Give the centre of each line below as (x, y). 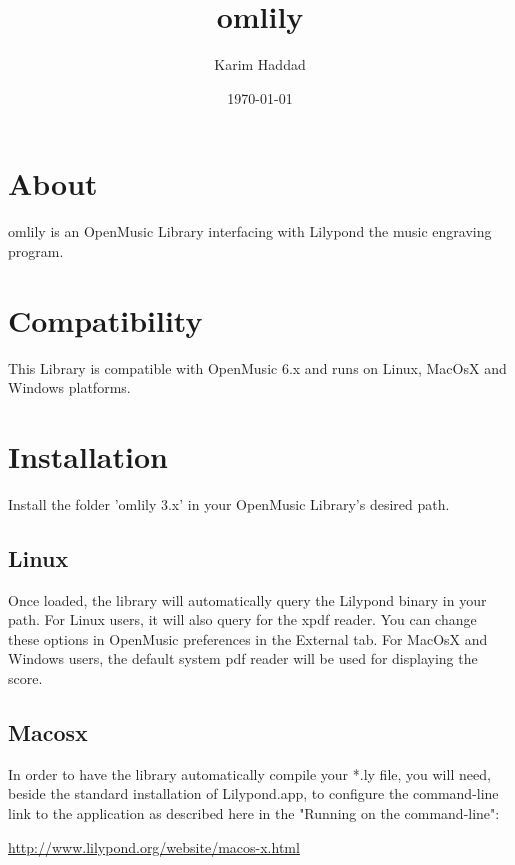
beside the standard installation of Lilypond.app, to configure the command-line (253, 793)
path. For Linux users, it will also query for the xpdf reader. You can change (242, 619)
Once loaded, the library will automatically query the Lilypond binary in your (247, 599)
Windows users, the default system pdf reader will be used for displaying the (243, 658)
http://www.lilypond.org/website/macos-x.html (154, 846)
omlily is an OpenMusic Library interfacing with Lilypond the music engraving (250, 231)
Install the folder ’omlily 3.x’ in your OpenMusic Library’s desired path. (229, 503)
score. (25, 678)
